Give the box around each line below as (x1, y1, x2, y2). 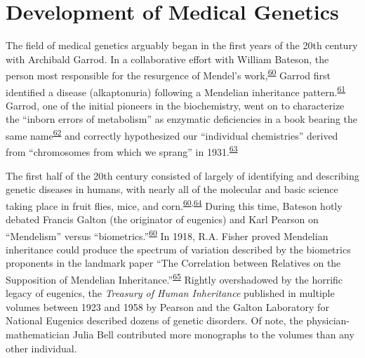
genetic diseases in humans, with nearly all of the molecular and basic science (6, 182, 338, 197)
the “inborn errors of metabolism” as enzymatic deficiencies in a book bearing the (6, 112, 357, 126)
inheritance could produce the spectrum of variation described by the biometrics (6, 241, 351, 256)
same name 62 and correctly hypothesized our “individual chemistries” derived (6, 126, 338, 142)
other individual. (6, 340, 77, 355)
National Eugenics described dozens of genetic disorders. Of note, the (6, 313, 303, 328)
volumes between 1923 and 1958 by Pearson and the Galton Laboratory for (6, 299, 329, 314)
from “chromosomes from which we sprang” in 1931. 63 (6, 142, 238, 159)
